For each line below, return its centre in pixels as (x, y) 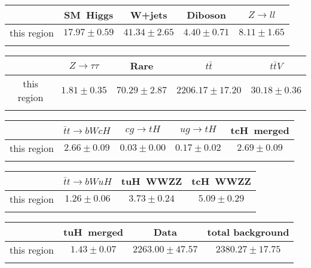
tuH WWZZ (152, 181)
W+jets (149, 15)
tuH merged (93, 232)
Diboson (206, 15)
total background (248, 232)
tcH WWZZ (221, 181)
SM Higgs (89, 15)
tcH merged (260, 130)
